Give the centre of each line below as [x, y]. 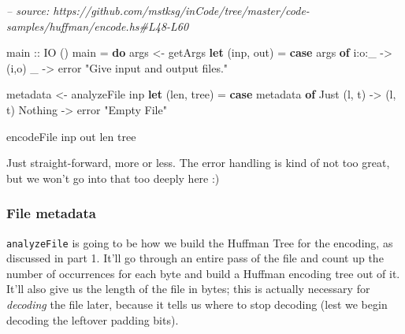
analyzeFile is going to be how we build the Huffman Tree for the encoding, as [200, 242]
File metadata [51, 213]
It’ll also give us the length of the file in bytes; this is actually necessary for [188, 289]
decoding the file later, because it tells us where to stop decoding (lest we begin [197, 304]
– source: [28, 10]
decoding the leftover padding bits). [93, 319]
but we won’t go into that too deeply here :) [113, 178]
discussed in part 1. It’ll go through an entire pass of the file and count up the [195, 258]
